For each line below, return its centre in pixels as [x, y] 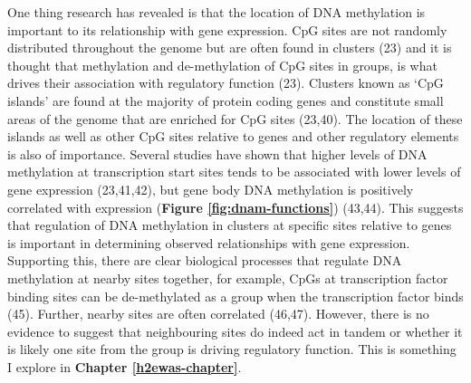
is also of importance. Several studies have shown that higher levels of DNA [217, 153]
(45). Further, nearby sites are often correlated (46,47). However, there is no [218, 314]
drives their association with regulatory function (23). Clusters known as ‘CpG [226, 83]
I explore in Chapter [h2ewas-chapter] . [125, 366]
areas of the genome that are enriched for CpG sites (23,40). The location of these [235, 118]
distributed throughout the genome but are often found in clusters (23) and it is [230, 48]
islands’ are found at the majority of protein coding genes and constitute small [226, 100]
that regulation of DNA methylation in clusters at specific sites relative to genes [230, 225]
